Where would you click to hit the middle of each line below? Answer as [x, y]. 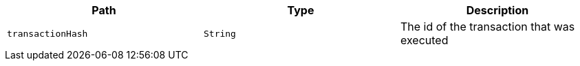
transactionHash [47, 33]
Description [497, 10]
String [219, 33]
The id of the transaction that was [487, 27]
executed [424, 40]
